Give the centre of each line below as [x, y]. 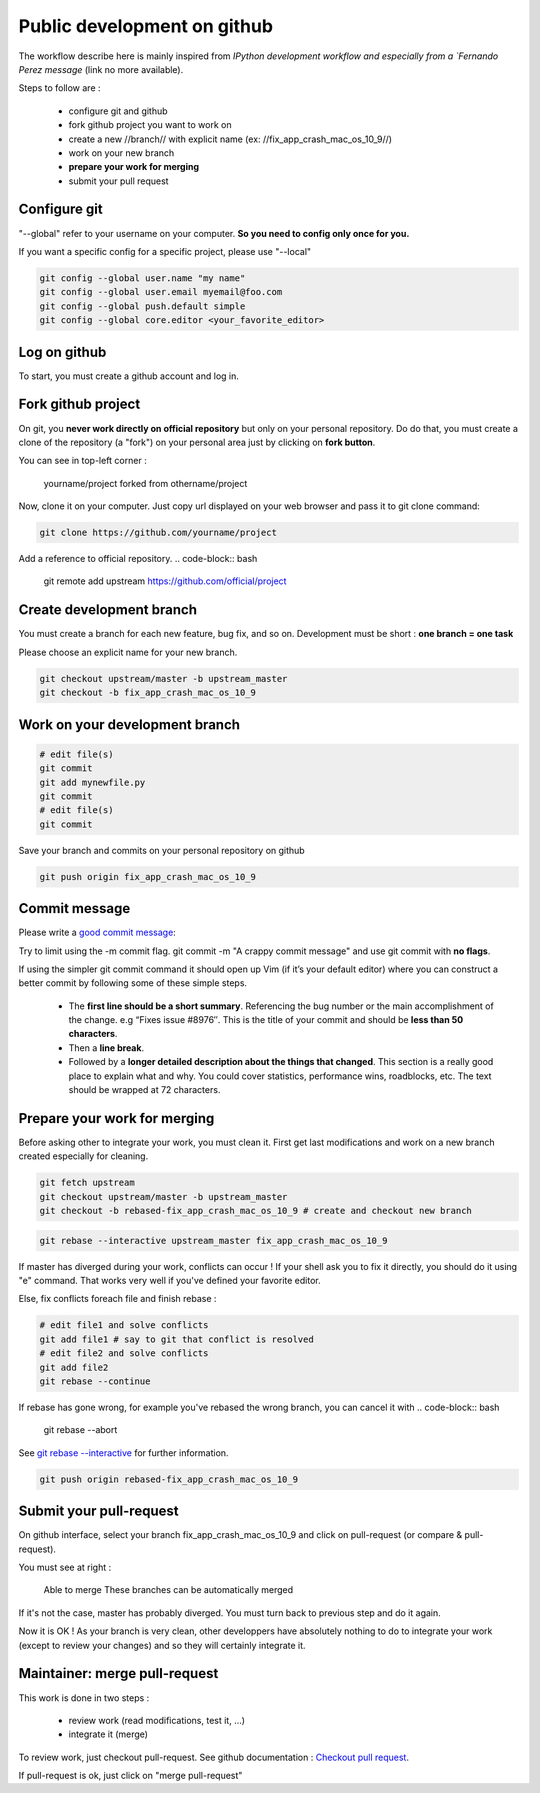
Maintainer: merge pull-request [118, 1673]
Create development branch [107, 610]
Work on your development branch [129, 724]
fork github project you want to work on [150, 125]
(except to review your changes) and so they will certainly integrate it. [162, 1645]
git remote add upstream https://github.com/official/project [165, 581]
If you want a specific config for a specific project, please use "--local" [165, 251]
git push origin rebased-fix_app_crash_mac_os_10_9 [169, 1479]
